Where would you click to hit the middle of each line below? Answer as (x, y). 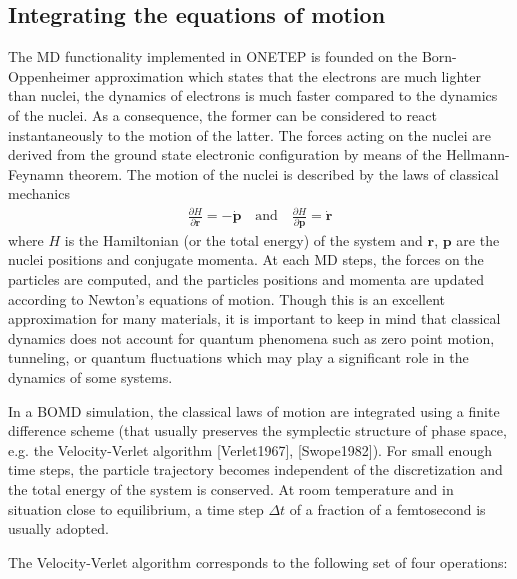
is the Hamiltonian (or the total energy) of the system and (243, 239)
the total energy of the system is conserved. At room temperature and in (231, 488)
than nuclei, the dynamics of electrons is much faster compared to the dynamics (253, 95)
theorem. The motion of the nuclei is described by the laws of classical (283, 173)
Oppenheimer (49, 75)
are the (478, 239)
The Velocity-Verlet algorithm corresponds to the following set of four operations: (258, 561)
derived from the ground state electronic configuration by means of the (225, 154)
